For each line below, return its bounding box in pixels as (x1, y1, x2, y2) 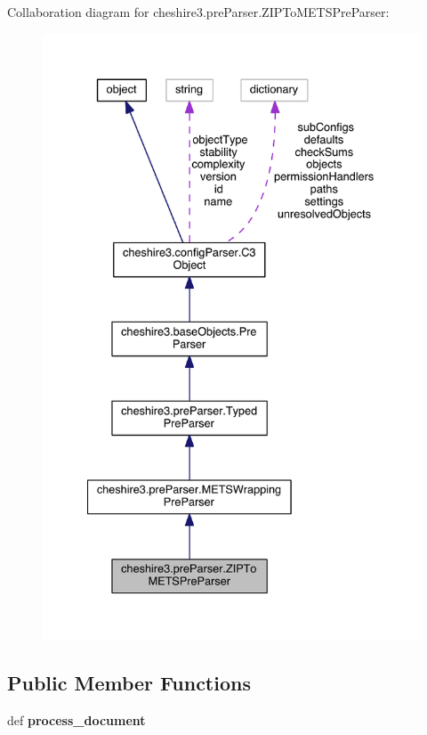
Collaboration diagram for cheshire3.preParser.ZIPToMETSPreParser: (7, 3, 390, 20)
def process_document (7, 710, 146, 729)
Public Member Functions (7, 669, 251, 697)
